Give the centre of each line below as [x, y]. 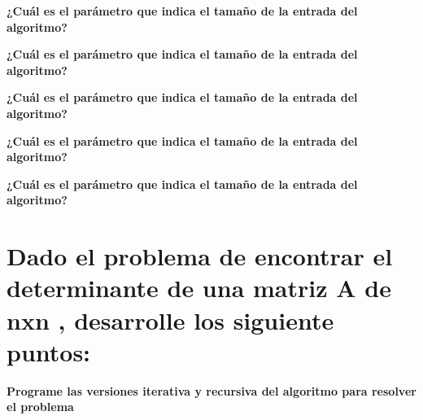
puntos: [49, 351]
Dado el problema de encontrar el [200, 256]
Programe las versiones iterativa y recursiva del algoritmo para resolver [211, 390]
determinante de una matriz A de [199, 288]
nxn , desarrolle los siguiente [170, 319]
